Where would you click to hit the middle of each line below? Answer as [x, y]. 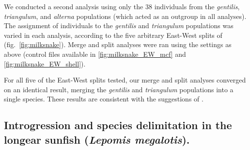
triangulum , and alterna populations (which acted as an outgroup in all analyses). [125, 16]
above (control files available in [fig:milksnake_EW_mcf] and [95, 54]
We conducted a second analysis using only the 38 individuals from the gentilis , [122, 6]
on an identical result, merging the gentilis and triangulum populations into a [119, 89]
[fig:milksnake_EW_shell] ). [45, 63]
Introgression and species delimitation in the [118, 125]
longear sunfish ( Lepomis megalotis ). [97, 139]
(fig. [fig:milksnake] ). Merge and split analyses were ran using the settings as [118, 44]
